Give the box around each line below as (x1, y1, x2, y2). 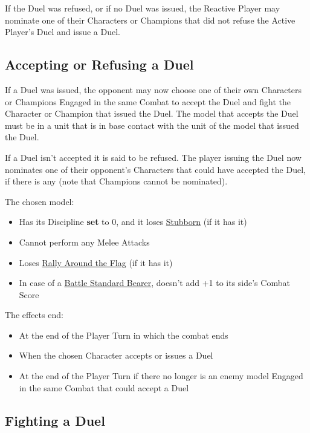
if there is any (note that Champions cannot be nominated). (5, 175, 228, 187)
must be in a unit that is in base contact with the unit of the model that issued (5, 119, 299, 131)
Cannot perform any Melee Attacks (19, 235, 150, 248)
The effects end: (5, 308, 63, 321)
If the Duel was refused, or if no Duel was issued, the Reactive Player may (5, 2, 280, 14)
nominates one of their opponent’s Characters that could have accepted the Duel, (5, 163, 306, 175)
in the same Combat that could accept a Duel (19, 381, 189, 394)
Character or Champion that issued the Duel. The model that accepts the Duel (5, 107, 299, 120)
